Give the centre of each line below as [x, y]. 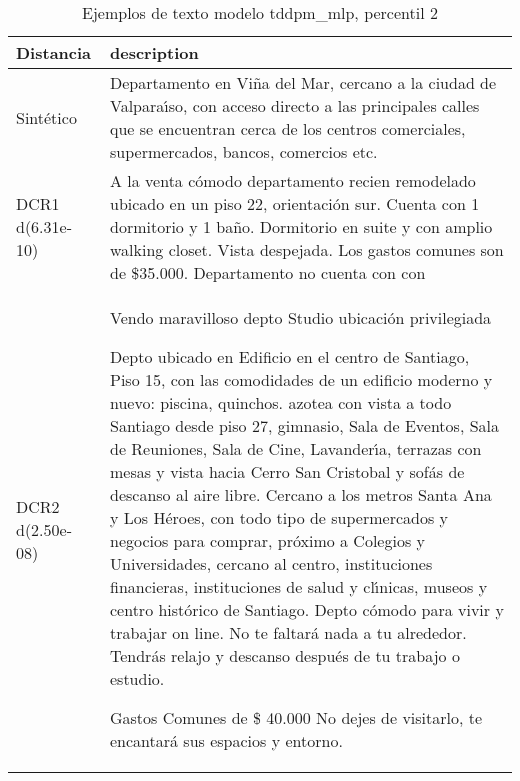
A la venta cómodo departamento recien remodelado [292, 180]
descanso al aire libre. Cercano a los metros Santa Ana [300, 494]
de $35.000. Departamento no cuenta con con [267, 272]
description [154, 52]
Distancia [54, 52]
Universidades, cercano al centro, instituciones [271, 563]
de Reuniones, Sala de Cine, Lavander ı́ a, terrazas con [295, 448]
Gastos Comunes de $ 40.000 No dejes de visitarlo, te [296, 717]
